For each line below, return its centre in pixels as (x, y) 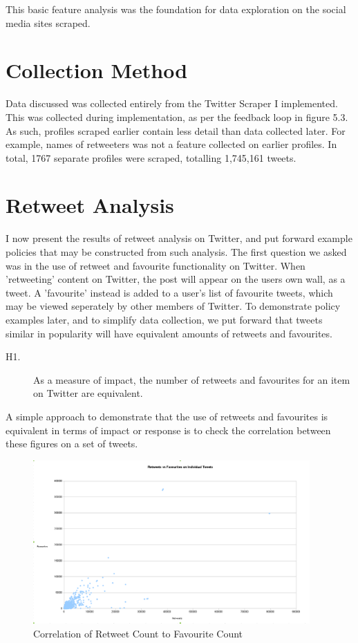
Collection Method (97, 70)
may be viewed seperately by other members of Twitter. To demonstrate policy (173, 306)
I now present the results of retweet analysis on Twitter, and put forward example (179, 238)
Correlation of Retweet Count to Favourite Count (138, 633)
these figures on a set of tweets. (72, 444)
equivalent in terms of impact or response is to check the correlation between (168, 430)
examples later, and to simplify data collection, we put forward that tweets (164, 319)
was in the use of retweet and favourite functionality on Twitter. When (156, 265)
